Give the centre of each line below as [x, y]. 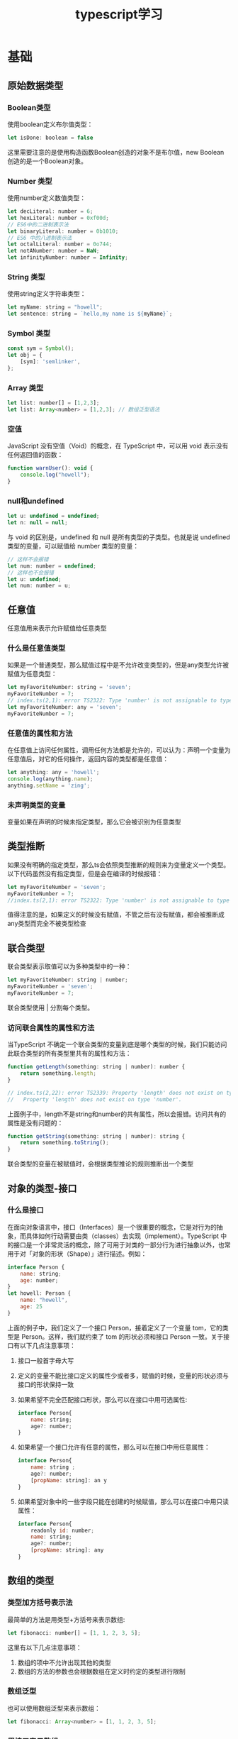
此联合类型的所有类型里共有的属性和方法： [69, 1054]
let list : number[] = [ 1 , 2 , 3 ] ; [53, 403]
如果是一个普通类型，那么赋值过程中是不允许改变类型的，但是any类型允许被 [118, 665]
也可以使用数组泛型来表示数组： [54, 1708]
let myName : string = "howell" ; [55, 307]
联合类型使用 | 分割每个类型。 [51, 1007]
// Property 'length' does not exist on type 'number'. [95, 1099]
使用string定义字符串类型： [47, 294]
